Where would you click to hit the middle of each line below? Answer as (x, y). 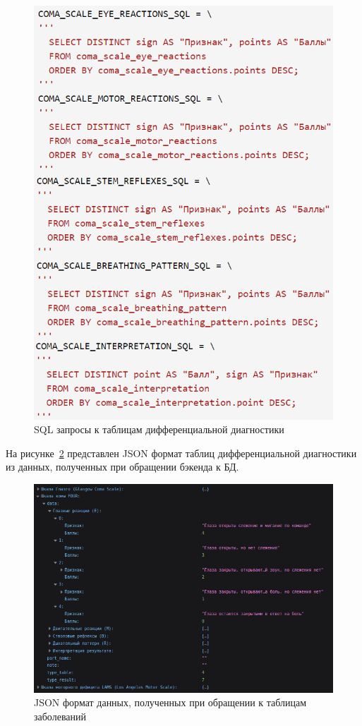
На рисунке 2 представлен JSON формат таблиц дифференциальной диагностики (181, 453)
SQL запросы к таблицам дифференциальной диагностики (159, 429)
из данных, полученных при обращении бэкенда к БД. (122, 467)
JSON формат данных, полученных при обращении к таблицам (170, 702)
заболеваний (60, 716)
